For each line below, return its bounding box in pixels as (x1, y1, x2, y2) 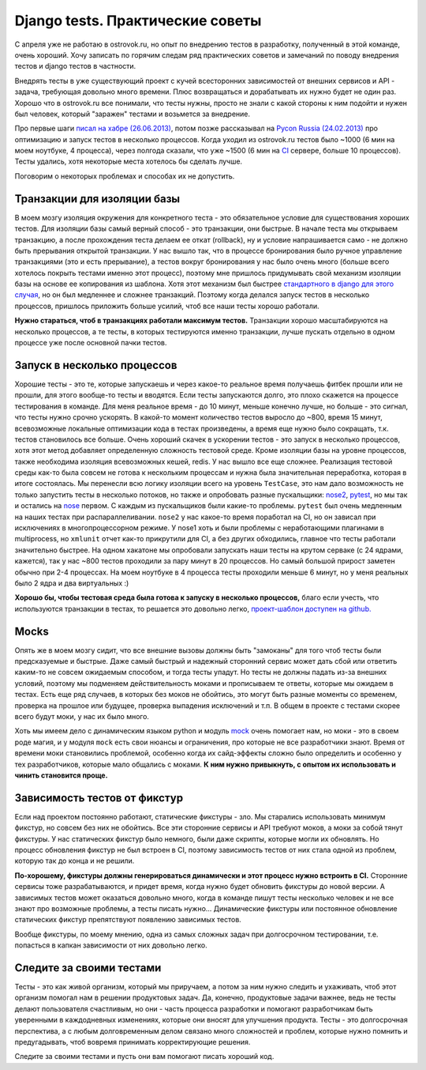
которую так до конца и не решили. (14, 856, 135, 865)
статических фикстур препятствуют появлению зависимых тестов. (14, 915, 242, 925)
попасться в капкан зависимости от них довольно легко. (14, 940, 208, 950)
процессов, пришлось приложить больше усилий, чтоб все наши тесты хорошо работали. (14, 301, 319, 311)
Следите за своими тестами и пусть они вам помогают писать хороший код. (14, 1052, 275, 1061)
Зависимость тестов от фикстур (14, 791, 184, 804)
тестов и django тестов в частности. (14, 62, 136, 71)
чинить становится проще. (14, 770, 108, 780)
